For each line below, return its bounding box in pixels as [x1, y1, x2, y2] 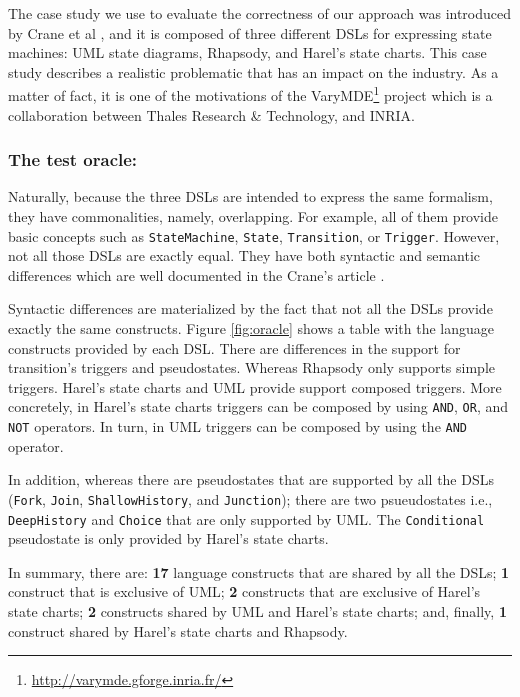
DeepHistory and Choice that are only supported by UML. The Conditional [8, 508, 485, 529]
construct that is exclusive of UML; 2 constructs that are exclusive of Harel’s [8, 581, 481, 602]
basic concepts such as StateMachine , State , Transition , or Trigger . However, [8, 225, 500, 246]
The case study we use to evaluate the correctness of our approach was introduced [8, 3, 512, 23]
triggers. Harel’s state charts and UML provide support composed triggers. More [8, 376, 502, 397]
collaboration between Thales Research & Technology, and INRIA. [8, 104, 415, 125]
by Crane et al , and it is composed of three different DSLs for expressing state [8, 22, 492, 43]
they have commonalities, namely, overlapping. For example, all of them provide [8, 206, 499, 227]
